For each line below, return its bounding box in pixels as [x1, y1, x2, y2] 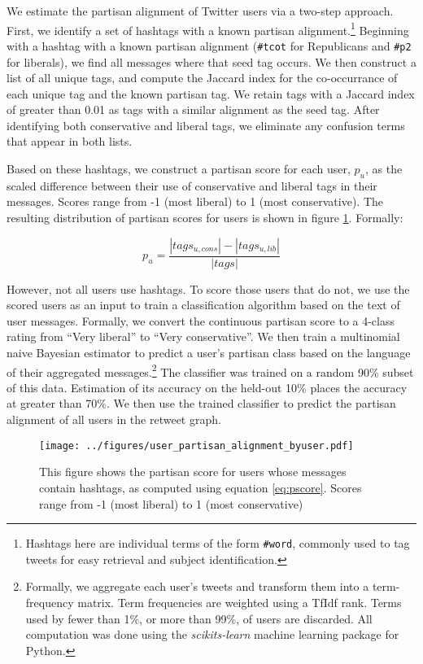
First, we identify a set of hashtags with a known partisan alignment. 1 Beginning [7, 19, 409, 38]
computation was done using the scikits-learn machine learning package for [25, 626, 399, 643]
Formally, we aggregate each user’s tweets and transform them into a [25, 578, 369, 595]
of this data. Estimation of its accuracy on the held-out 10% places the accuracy [7, 378, 408, 395]
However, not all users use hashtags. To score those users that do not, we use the [7, 280, 410, 297]
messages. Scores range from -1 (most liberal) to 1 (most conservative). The [7, 193, 384, 210]
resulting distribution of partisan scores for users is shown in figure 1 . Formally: [7, 209, 403, 226]
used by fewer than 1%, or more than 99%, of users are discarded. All [25, 609, 373, 627]
